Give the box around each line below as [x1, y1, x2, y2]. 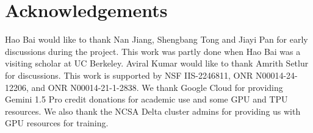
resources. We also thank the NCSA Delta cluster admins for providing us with [5, 104, 301, 117]
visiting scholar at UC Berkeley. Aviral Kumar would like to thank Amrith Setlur [5, 57, 309, 70]
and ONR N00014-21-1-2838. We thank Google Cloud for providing [31, 81, 283, 93]
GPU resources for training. [5, 117, 109, 129]
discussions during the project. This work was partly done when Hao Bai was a [5, 45, 301, 57]
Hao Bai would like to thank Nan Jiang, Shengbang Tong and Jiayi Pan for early [5, 33, 308, 46]
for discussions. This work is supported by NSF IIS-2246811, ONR [5, 68, 253, 81]
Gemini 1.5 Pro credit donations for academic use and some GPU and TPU [5, 93, 288, 106]
